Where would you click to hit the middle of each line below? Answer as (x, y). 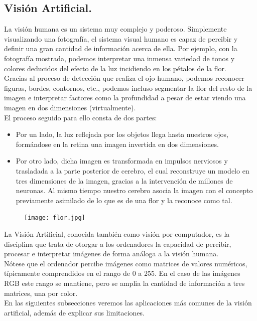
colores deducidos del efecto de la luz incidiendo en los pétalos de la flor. (115, 68)
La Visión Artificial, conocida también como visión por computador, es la (117, 233)
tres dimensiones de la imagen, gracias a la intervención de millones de (124, 180)
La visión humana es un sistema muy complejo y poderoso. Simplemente (115, 29)
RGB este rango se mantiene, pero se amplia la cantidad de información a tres (124, 283)
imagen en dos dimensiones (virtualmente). (70, 107)
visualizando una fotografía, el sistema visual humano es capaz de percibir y (121, 38)
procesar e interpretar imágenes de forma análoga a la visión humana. (111, 254)
